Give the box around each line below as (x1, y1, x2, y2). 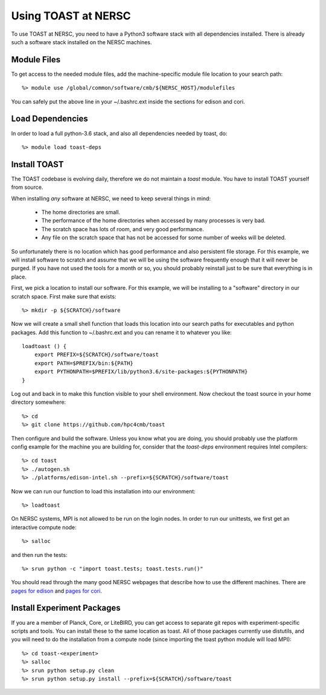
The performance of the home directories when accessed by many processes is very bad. (41, 217, 266, 224)
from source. (11, 183, 43, 191)
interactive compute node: (11, 524, 77, 531)
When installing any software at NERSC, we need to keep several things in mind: (11, 194, 211, 202)
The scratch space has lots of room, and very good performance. (41, 225, 205, 232)
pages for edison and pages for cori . (11, 587, 103, 595)
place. (11, 273, 27, 280)
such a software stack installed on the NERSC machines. (11, 38, 152, 45)
